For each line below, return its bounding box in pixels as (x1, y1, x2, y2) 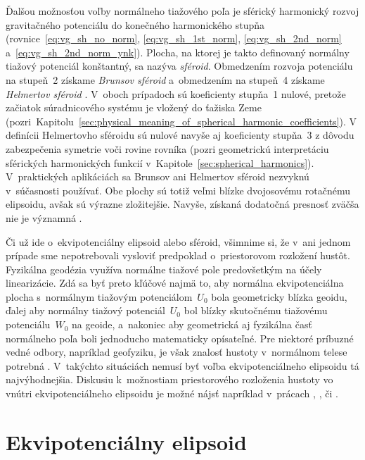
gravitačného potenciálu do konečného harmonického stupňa (6, 17, 265, 32)
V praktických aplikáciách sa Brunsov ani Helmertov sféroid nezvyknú (6, 169, 309, 184)
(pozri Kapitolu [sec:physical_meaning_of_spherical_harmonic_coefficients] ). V (6, 113, 357, 128)
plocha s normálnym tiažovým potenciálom (6, 289, 193, 304)
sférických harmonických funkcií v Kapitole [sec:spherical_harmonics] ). (6, 155, 314, 170)
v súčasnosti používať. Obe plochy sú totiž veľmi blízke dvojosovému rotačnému (6, 182, 351, 197)
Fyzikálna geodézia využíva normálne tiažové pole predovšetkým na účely (6, 261, 322, 276)
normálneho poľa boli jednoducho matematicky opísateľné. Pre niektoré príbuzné (6, 330, 354, 345)
